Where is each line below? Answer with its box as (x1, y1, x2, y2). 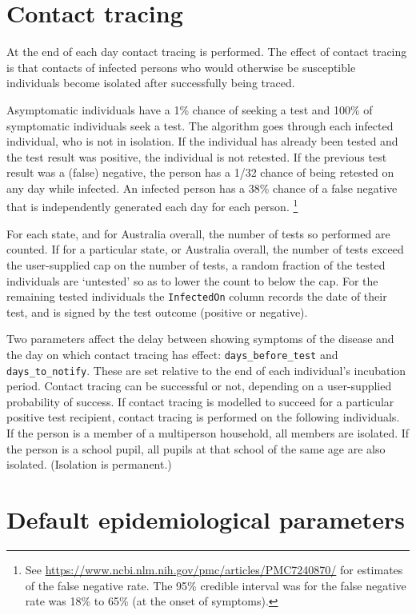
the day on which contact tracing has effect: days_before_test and (6, 345, 338, 362)
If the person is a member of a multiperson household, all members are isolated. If (6, 425, 410, 441)
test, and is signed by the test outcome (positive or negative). (6, 303, 308, 320)
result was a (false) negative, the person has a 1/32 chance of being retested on (6, 164, 394, 181)
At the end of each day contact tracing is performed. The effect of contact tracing (6, 43, 407, 60)
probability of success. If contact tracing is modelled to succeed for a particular (6, 393, 394, 409)
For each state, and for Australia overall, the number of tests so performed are (6, 225, 390, 242)
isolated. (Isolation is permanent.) (6, 456, 172, 473)
